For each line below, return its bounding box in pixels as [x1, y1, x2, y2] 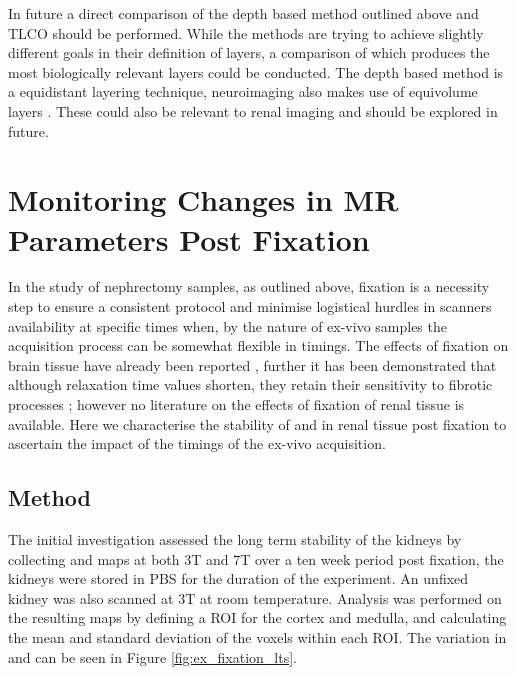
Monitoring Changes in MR [8, 179, 399, 220]
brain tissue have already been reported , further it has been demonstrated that [8, 354, 497, 375]
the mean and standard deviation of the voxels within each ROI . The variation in [8, 626, 507, 647]
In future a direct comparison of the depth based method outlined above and [8, 3, 479, 23]
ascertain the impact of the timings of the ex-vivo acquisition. [8, 433, 386, 454]
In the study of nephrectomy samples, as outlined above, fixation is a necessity [8, 276, 490, 297]
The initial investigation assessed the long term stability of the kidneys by [8, 529, 462, 550]
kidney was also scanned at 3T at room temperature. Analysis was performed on [8, 587, 502, 608]
